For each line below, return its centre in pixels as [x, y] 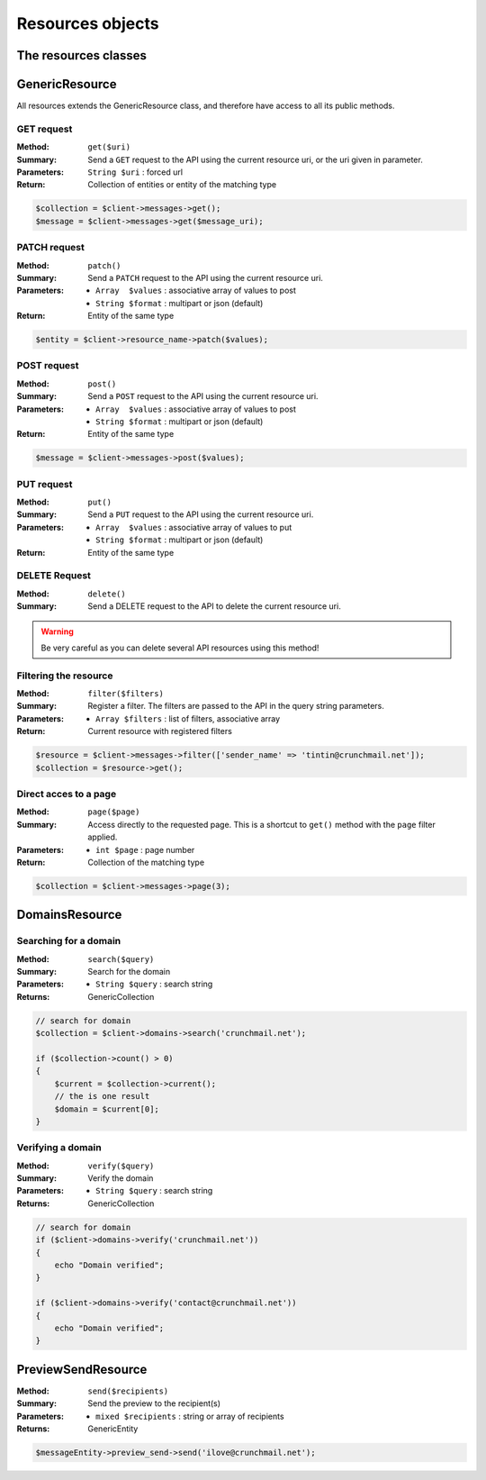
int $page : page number [145, 849]
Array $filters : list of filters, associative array [188, 718]
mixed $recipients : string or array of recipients [190, 1416]
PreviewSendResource [82, 1369]
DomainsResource [69, 915]
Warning [57, 631]
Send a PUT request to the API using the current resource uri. [201, 514]
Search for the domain [129, 972]
